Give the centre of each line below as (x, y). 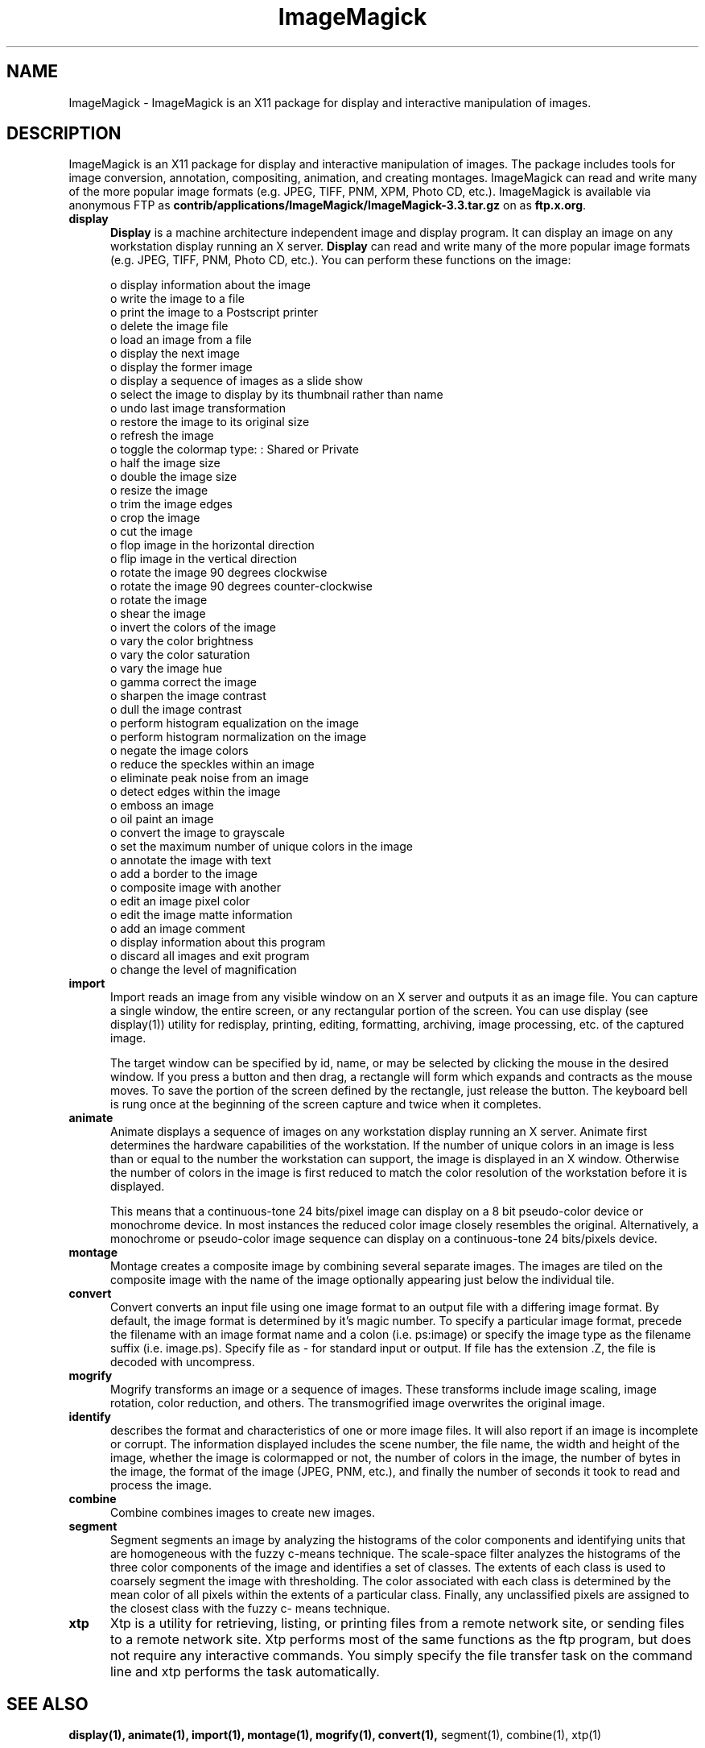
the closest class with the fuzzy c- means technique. (250, 1609)
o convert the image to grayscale (198, 833)
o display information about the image (210, 285)
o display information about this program (218, 942)
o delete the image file (169, 326)
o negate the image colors (179, 751)
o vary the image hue (167, 669)
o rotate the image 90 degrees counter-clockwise (242, 586)
